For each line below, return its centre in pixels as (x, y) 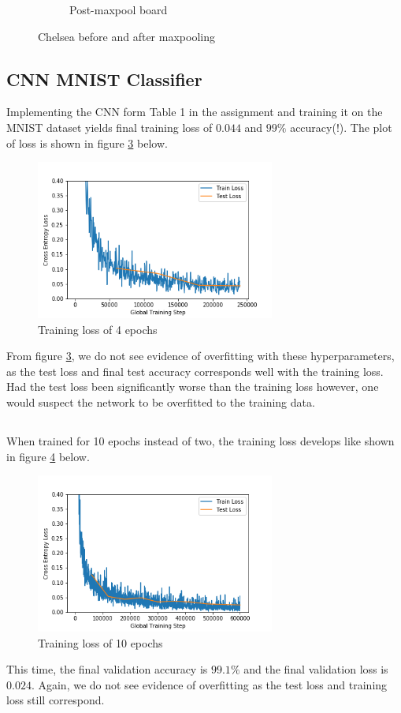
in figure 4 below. (48, 456)
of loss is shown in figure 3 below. (87, 143)
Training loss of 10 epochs (100, 642)
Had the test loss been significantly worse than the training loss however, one (193, 387)
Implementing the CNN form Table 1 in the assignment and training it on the (195, 112)
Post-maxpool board (119, 9)
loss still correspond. (56, 700)
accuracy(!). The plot (341, 127)
